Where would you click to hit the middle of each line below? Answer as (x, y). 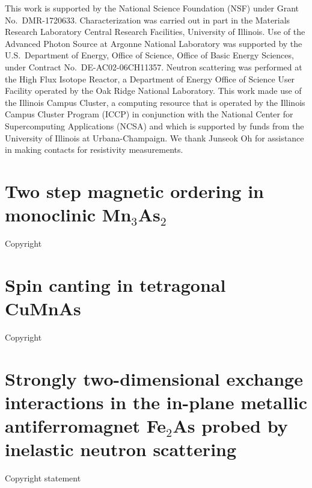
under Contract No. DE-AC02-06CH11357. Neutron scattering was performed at (154, 66)
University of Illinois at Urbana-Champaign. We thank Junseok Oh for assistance (154, 137)
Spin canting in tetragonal (115, 284)
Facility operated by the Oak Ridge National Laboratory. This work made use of (153, 91)
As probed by (230, 426)
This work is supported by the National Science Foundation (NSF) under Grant (152, 8)
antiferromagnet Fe (86, 426)
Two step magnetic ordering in (134, 190)
